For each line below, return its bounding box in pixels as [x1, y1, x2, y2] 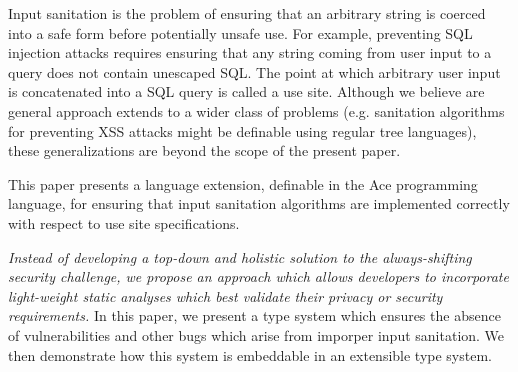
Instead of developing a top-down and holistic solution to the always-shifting [8, 246, 472, 267]
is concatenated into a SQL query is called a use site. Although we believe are [8, 81, 485, 102]
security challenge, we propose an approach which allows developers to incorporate [8, 266, 509, 287]
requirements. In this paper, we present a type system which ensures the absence [8, 305, 501, 326]
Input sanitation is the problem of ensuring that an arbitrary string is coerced [8, 3, 486, 23]
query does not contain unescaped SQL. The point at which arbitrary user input [8, 61, 501, 82]
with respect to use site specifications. [8, 212, 240, 233]
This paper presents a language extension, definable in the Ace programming [8, 173, 478, 194]
